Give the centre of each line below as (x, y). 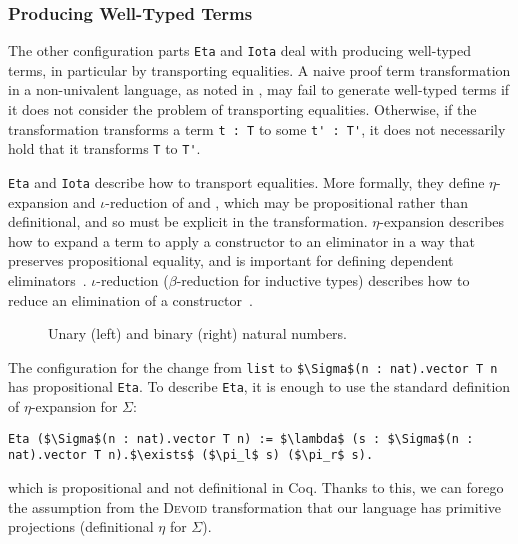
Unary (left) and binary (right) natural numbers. (198, 333)
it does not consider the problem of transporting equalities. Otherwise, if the (242, 109)
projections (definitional (81, 526)
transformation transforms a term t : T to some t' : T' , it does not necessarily (257, 128)
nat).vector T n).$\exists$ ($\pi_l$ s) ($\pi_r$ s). (191, 455)
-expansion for (74, 406)
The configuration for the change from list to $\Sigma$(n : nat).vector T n (253, 366)
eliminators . (47, 280)
